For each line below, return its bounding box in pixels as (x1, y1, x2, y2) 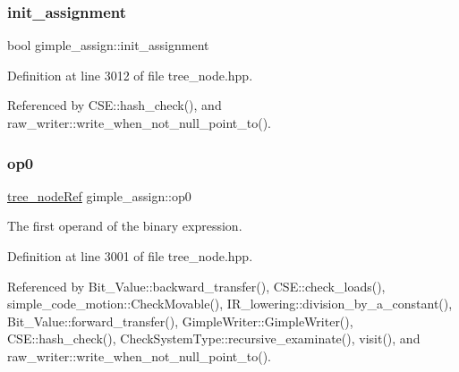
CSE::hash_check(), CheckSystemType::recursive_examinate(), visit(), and (7, 329, 421, 348)
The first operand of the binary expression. (7, 216, 242, 235)
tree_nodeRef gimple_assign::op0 (7, 186, 191, 205)
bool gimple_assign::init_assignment (7, 36, 209, 55)
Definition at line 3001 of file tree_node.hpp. (7, 247, 253, 265)
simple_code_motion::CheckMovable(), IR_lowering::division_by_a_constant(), (7, 294, 453, 313)
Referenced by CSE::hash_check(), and (7, 96, 222, 114)
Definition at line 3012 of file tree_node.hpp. (7, 65, 253, 84)
